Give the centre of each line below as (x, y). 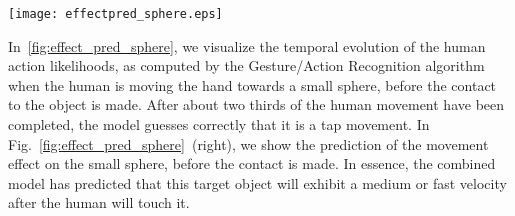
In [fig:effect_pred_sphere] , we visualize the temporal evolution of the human (247, 45)
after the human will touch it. (99, 202)
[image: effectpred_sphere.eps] (115, 14)
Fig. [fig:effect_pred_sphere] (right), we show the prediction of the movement (248, 143)
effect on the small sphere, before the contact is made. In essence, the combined (252, 163)
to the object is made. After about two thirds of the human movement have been (256, 104)
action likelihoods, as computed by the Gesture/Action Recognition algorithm (246, 65)
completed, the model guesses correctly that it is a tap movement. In (219, 124)
